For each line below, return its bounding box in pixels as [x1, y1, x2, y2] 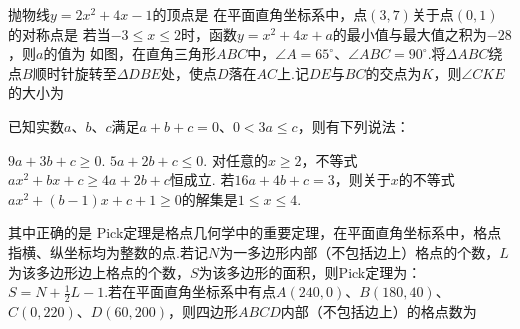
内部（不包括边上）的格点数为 [280, 300, 477, 321]
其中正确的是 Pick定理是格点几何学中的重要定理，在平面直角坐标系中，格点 [8, 222, 502, 243]
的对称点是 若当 [8, 23, 111, 44]
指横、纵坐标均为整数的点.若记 [8, 241, 208, 262]
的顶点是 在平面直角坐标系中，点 [152, 4, 368, 24]
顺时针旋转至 [32, 62, 117, 83]
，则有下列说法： [297, 115, 410, 136]
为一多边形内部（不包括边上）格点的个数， [219, 241, 500, 262]
